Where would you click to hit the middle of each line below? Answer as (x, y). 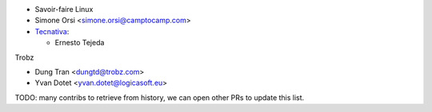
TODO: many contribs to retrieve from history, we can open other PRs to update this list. (160, 97)
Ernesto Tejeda (80, 43)
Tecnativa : (52, 31)
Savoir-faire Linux (64, 9)
